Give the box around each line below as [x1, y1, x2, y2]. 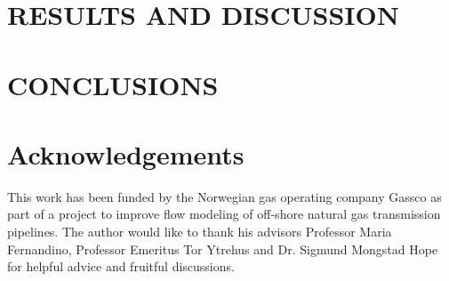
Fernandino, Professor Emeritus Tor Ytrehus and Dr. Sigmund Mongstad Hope [7, 239, 438, 258]
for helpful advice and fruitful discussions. [7, 257, 235, 276]
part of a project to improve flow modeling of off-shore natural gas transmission [7, 205, 441, 223]
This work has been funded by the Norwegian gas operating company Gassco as [7, 187, 442, 205]
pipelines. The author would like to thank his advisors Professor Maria [7, 222, 392, 241]
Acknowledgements [7, 135, 245, 172]
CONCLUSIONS [7, 66, 219, 102]
